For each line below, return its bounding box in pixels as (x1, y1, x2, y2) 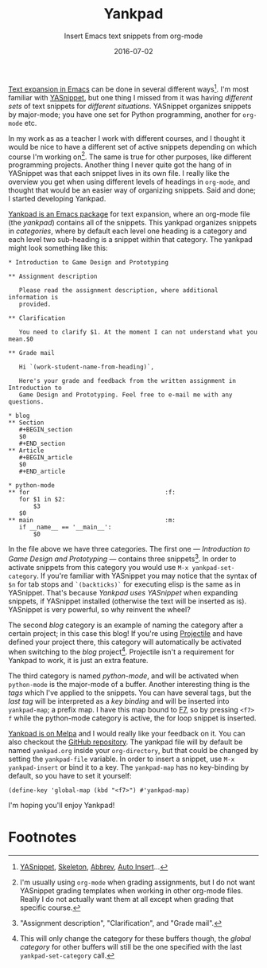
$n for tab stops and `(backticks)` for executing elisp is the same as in (8, 579, 241, 589)
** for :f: (8, 489, 176, 497)
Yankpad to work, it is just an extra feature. (8, 655, 149, 665)
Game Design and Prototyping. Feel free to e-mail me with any (18, 391, 233, 399)
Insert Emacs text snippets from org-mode (64, 31, 203, 41)
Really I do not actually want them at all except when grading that (19, 894, 234, 904)
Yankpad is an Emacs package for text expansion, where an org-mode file (8, 209, 250, 219)
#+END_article (18, 467, 66, 476)
